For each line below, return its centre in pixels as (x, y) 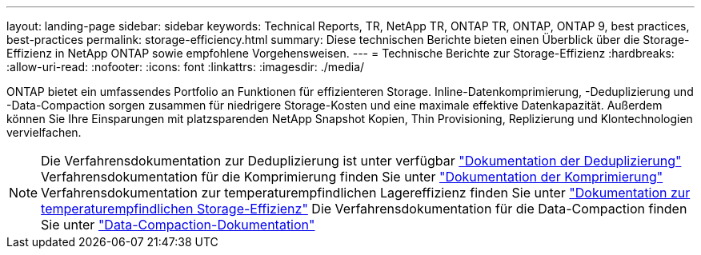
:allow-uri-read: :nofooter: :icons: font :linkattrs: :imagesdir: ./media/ (186, 67)
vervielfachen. (44, 132)
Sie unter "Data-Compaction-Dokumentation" (178, 225)
